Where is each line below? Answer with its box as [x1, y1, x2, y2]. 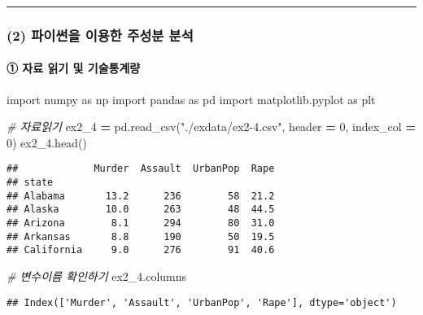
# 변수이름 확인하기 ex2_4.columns [7, 268, 187, 285]
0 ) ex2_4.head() [7, 133, 87, 151]
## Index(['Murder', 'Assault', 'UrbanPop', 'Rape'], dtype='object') [7, 296, 397, 308]
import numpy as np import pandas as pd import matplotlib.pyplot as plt [7, 90, 376, 107]
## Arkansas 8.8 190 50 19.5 [7, 230, 275, 243]
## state [7, 177, 54, 189]
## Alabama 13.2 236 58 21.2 [7, 190, 275, 202]
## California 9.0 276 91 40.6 [7, 244, 275, 256]
